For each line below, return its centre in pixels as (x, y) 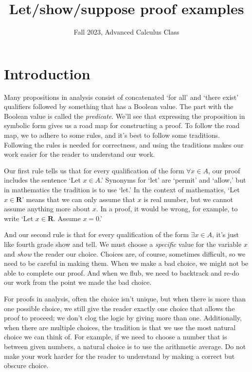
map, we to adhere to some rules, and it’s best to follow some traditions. (112, 135)
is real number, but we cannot (189, 199)
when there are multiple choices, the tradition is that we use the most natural (120, 327)
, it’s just (225, 234)
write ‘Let (19, 218)
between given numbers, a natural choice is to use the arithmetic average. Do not (125, 346)
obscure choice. (26, 365)
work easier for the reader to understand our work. (80, 154)
